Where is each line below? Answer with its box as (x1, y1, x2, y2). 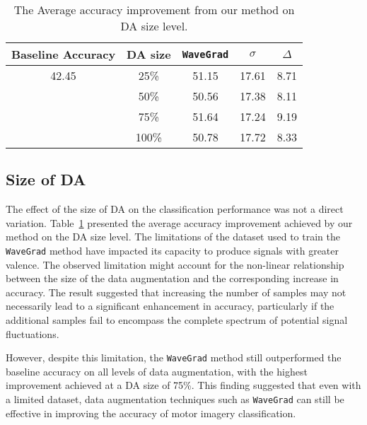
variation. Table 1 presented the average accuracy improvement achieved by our (6, 215, 353, 230)
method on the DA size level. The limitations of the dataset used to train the (6, 229, 341, 244)
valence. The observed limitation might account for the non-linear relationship (6, 257, 344, 272)
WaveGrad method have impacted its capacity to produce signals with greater (6, 243, 339, 257)
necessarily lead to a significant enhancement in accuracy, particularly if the (6, 298, 334, 313)
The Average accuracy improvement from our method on (13, 1, 295, 18)
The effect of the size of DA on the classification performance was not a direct (6, 202, 344, 216)
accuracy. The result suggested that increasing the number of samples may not (6, 284, 346, 299)
